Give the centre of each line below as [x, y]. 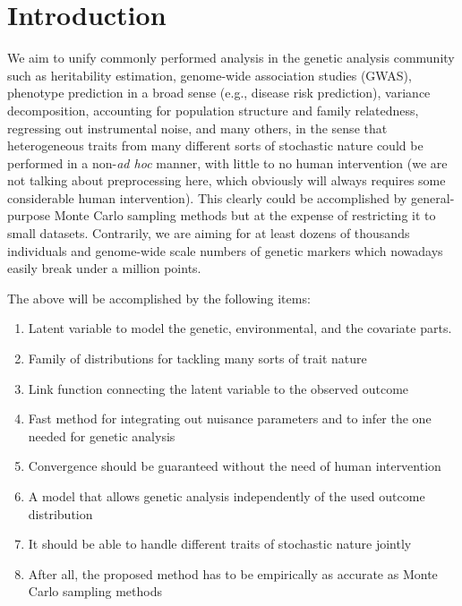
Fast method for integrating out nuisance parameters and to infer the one [230, 418]
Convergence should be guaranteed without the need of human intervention [235, 466]
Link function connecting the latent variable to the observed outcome [218, 388]
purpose [29, 215]
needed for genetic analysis [102, 435]
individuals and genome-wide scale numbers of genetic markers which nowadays [225, 250]
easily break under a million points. [104, 268]
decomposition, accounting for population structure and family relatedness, [213, 110]
